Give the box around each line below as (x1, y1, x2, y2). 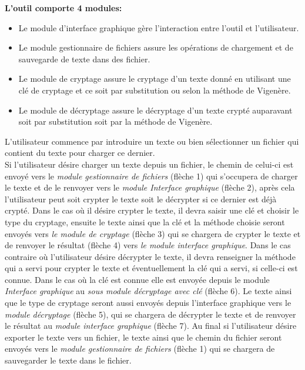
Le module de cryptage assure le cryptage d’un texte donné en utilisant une (18, 72, 291, 85)
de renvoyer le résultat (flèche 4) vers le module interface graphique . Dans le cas (5, 239, 291, 251)
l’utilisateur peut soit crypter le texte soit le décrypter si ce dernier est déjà (5, 192, 277, 205)
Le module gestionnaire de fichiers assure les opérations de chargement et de (18, 41, 293, 54)
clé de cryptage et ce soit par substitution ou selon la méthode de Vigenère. (18, 84, 291, 96)
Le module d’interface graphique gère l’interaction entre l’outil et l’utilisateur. (18, 21, 299, 34)
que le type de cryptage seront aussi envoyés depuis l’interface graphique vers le (5, 296, 291, 309)
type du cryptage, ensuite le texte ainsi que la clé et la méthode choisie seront (5, 215, 285, 228)
